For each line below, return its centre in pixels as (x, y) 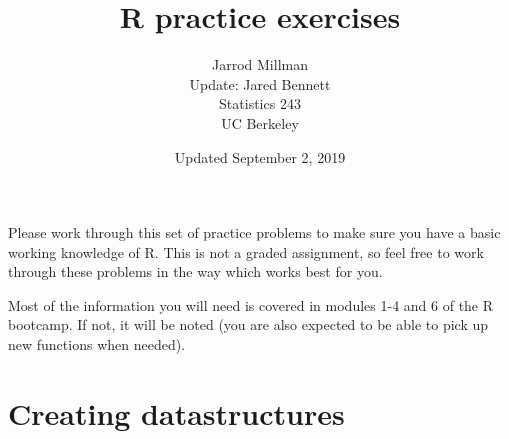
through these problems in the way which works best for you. (195, 271)
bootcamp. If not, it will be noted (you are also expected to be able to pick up (248, 324)
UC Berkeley (260, 122)
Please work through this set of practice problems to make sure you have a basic (254, 232)
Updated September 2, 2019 (260, 156)
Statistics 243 (260, 103)
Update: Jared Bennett (260, 83)
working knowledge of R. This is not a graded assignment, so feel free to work (246, 251)
